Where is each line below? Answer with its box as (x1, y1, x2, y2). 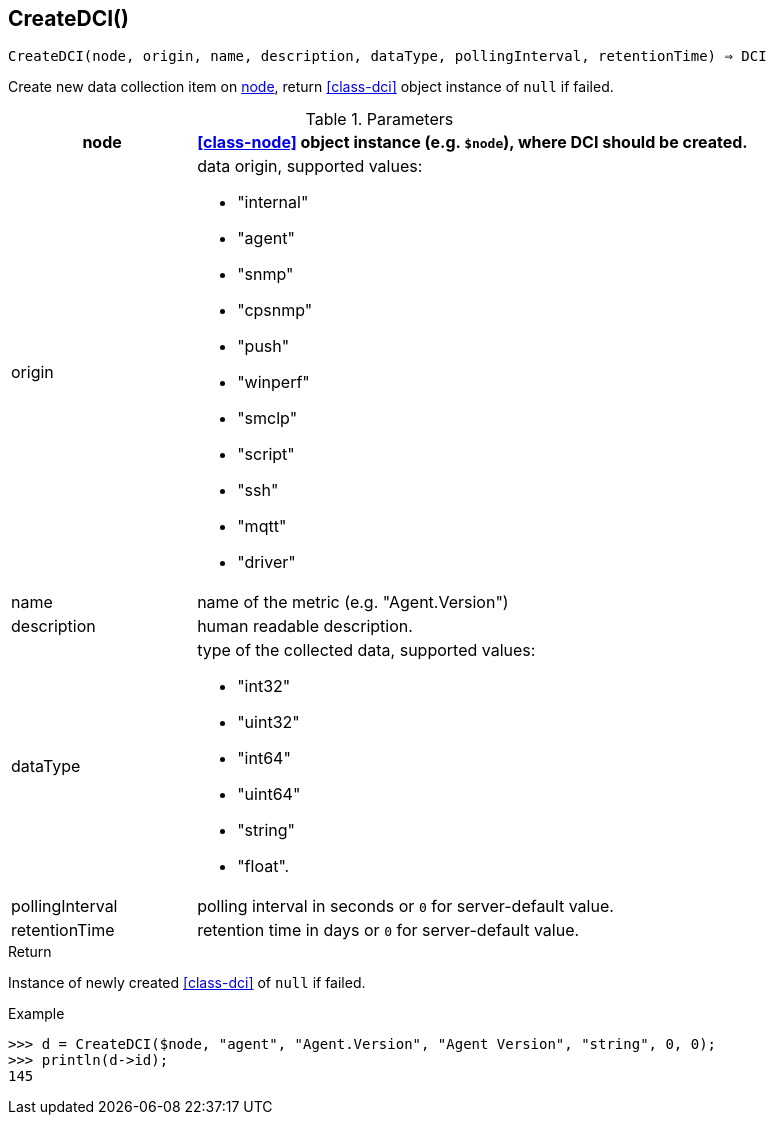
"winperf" (237, 372, 310, 393)
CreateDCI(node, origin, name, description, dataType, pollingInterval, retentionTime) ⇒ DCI (8, 48, 767, 65)
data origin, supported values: (197, 156, 423, 177)
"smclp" (237, 408, 298, 429)
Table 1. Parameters (305, 109, 454, 130)
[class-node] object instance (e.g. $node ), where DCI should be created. (197, 132, 748, 153)
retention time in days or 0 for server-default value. (197, 920, 580, 941)
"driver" (237, 552, 296, 573)
